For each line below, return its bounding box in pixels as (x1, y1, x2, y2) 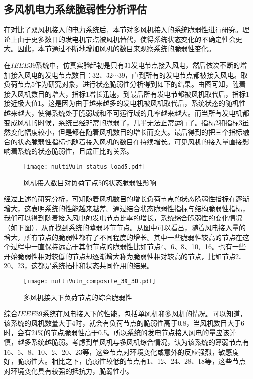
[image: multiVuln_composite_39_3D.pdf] (23, 278, 156, 285)
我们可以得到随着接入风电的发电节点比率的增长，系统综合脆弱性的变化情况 (4, 213, 242, 223)
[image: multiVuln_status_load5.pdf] (23, 163, 145, 170)
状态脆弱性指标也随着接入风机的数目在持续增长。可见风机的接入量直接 (17, 136, 242, 146)
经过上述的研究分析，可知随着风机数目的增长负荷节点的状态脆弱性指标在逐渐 (4, 194, 249, 204)
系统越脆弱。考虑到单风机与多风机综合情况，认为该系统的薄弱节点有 (31, 337, 249, 347)
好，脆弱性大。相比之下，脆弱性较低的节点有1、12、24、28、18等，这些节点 (4, 356, 246, 366)
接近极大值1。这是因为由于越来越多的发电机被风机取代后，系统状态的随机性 (4, 98, 246, 108)
